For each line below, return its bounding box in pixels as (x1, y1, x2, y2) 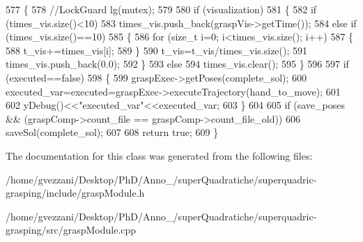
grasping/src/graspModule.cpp (6, 222, 137, 237)
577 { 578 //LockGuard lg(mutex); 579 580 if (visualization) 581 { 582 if (6, 2, 317, 16)
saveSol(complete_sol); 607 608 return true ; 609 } (6, 125, 219, 139)
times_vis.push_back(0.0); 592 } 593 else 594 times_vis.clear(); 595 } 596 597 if (6, 56, 349, 71)
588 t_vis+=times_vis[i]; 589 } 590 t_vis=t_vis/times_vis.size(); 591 (6, 43, 308, 57)
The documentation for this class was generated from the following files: (6, 148, 313, 162)
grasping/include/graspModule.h (6, 186, 145, 200)
